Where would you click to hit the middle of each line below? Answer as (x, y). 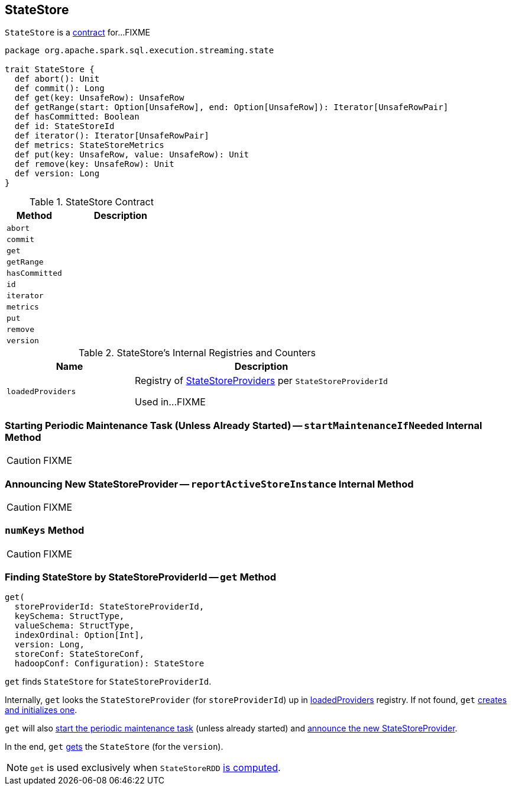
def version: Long (57, 174)
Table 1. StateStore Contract (91, 202)
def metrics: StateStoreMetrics (89, 145)
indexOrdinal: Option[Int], (80, 635)
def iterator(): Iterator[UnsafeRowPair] (112, 136)
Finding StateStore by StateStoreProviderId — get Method (141, 577)
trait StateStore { (50, 70)
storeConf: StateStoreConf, (80, 654)
